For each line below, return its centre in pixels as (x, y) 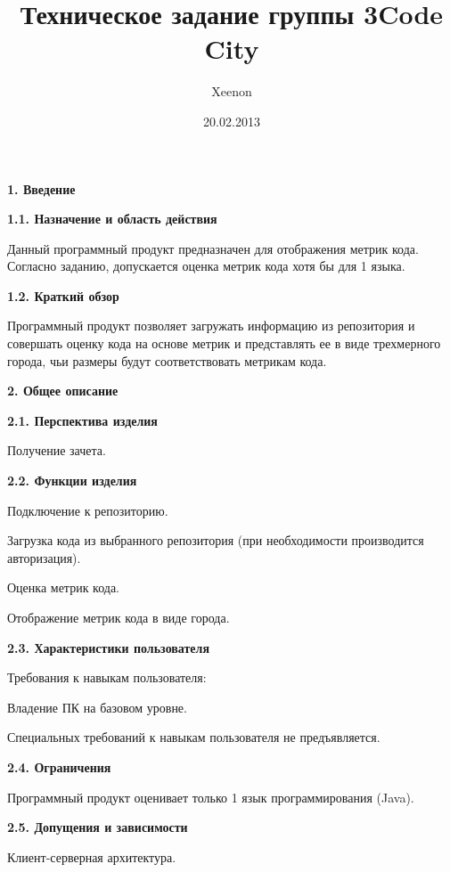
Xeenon (232, 91)
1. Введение (41, 188)
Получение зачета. (57, 450)
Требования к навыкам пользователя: (107, 677)
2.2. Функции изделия (72, 481)
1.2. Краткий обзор (63, 295)
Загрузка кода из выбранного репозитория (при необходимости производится (216, 540)
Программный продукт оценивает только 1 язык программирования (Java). (211, 797)
